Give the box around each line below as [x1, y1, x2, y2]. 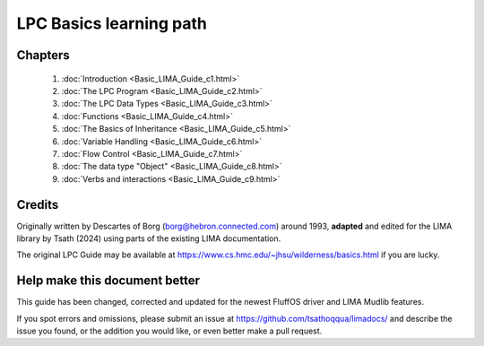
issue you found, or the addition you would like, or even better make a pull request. [16, 325, 323, 336]
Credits [16, 197, 59, 212]
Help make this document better [16, 273, 201, 289]
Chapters [16, 48, 71, 63]
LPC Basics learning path [16, 13, 208, 33]
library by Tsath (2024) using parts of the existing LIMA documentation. [16, 233, 281, 244]
